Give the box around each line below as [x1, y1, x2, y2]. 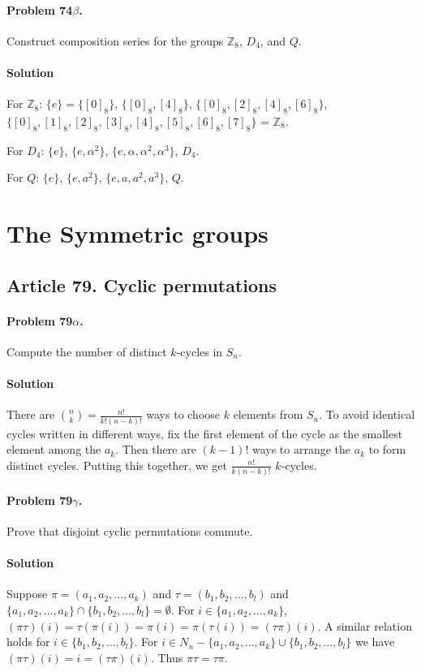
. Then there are [115, 441, 196, 458]
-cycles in [176, 342, 223, 360]
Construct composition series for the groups [6, 32, 224, 49]
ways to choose [146, 406, 221, 423]
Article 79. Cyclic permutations [6, 272, 277, 297]
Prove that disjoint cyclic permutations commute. [6, 522, 253, 539]
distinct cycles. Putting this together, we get [6, 456, 227, 473]
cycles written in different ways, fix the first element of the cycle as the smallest [6, 424, 403, 442]
